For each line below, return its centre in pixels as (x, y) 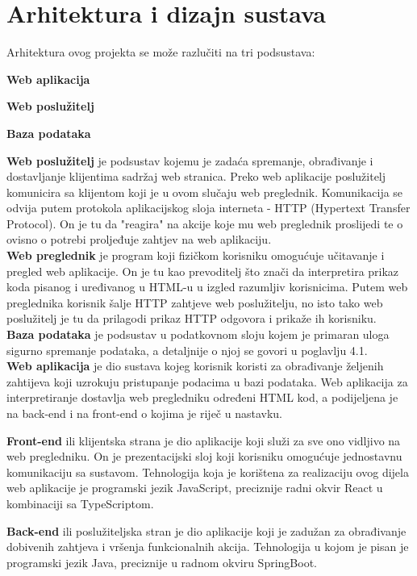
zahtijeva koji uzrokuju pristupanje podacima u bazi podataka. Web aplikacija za (207, 381)
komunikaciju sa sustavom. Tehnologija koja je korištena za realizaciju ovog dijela (208, 472)
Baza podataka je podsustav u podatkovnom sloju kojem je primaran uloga (198, 334)
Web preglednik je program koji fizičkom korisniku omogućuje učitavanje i (196, 255)
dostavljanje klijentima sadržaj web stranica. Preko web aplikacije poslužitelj (196, 176)
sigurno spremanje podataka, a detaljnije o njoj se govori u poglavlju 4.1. (187, 350)
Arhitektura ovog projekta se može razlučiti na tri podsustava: (161, 52)
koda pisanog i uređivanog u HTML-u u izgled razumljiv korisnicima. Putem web (207, 287)
